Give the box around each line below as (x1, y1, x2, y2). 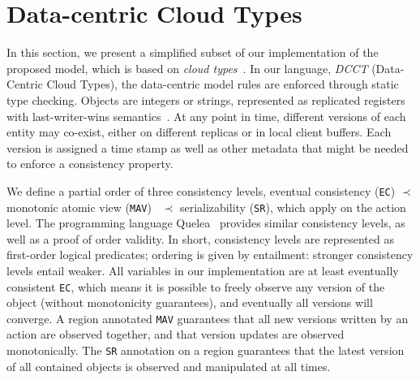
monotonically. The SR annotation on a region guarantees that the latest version (6, 342, 405, 359)
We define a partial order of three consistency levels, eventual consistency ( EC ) (6, 182, 396, 199)
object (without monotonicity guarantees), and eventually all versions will (6, 294, 373, 311)
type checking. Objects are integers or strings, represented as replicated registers (6, 91, 405, 108)
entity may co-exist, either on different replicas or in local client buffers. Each (6, 123, 392, 140)
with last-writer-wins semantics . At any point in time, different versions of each (6, 107, 406, 124)
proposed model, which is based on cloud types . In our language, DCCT (6, 59, 368, 76)
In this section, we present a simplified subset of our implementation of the (6, 44, 379, 61)
